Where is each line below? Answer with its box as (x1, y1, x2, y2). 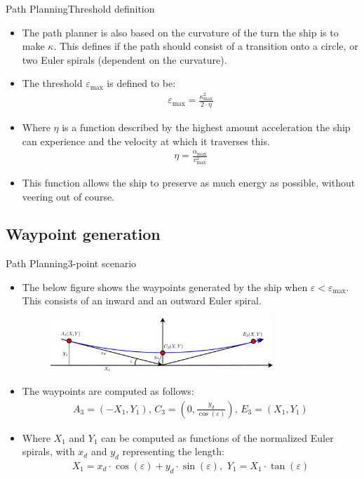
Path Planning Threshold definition (6, 1, 155, 15)
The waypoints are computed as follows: (22, 383, 194, 398)
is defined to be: (107, 76, 176, 90)
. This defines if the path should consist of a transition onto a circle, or (53, 39, 358, 53)
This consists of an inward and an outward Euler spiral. (22, 293, 262, 308)
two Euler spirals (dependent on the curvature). (22, 52, 227, 67)
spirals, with (22, 444, 75, 459)
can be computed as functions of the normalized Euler (101, 430, 334, 445)
